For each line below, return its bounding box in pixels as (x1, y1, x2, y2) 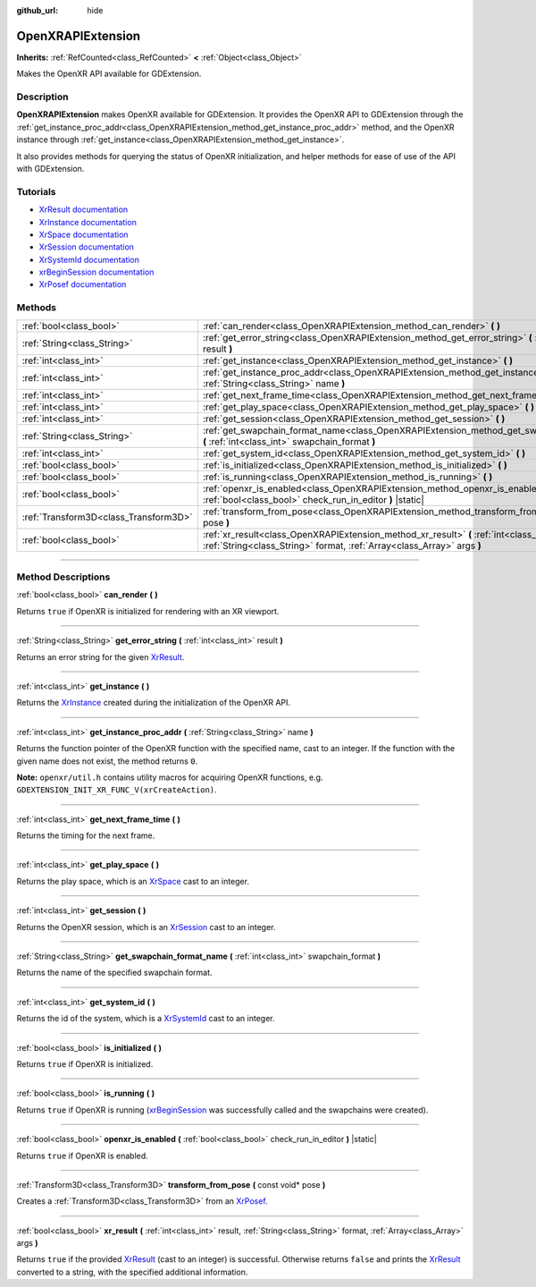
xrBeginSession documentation (38, 267, 155, 277)
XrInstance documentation (38, 216, 138, 227)
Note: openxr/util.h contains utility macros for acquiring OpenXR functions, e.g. (16, 772, 323, 783)
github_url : (16, 5, 58, 15)
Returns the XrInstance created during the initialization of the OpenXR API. (16, 698, 290, 708)
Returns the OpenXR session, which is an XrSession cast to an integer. (16, 921, 276, 932)
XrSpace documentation (38, 229, 129, 240)
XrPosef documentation (38, 279, 127, 290)
